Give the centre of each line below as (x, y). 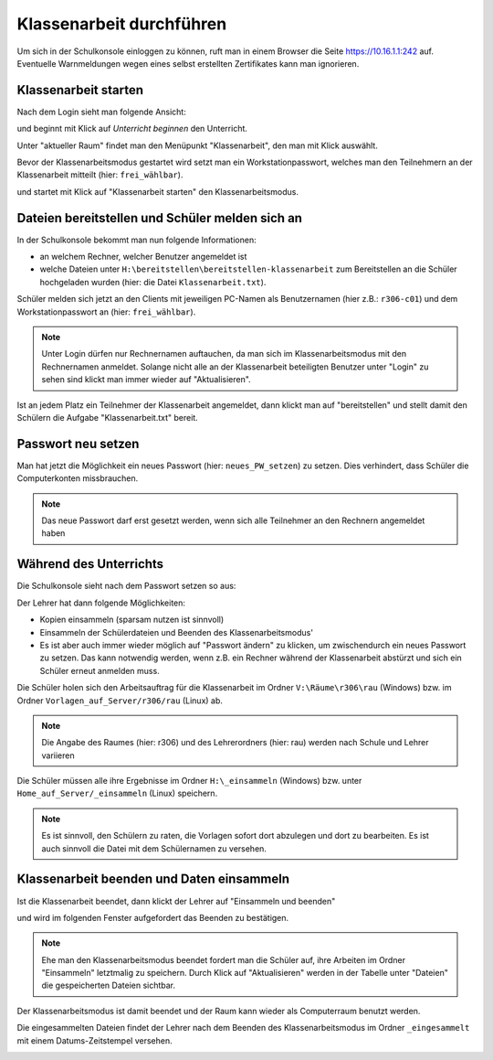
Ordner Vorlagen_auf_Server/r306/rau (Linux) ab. (120, 701)
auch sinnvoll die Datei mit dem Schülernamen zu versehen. (154, 848)
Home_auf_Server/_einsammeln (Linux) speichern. (117, 793)
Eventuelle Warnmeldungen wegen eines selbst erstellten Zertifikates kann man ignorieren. (188, 63)
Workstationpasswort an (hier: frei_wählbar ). (106, 312)
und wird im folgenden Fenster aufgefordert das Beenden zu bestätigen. (153, 917)
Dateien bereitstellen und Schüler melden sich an (160, 218)
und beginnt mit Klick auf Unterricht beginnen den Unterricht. (132, 129)
